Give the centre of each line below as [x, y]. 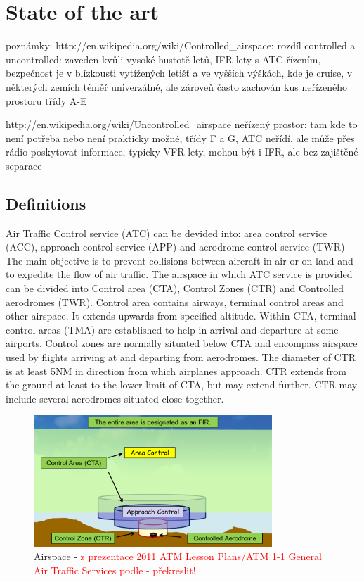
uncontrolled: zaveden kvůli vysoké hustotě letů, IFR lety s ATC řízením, [163, 59]
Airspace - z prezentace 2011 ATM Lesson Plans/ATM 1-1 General [178, 556]
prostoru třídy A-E [46, 100]
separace [24, 165]
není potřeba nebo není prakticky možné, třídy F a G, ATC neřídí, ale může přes [180, 138]
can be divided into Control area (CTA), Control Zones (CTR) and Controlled [175, 288]
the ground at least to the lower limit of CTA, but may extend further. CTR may [182, 385]
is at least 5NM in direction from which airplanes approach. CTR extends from [176, 371]
